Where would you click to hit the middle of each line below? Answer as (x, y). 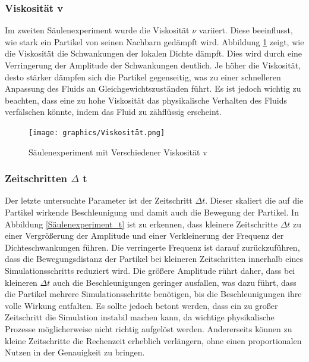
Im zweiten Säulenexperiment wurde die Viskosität (97, 30)
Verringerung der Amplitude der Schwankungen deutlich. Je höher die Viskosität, (153, 65)
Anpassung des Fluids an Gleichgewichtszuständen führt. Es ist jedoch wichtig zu (153, 88)
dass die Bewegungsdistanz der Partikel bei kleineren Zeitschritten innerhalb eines (154, 259)
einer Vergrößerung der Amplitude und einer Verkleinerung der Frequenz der (144, 235)
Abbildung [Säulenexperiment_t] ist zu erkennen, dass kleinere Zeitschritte (141, 224)
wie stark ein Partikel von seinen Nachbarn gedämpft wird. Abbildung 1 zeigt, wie (154, 41)
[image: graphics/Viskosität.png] (97, 132)
